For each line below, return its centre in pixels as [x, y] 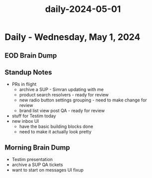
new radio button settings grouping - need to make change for [83, 100]
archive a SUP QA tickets [37, 165]
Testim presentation [32, 160]
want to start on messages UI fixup [48, 170]
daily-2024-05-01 [83, 9]
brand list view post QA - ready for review [62, 111]
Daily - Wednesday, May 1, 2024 [73, 37]
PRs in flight [24, 84]
